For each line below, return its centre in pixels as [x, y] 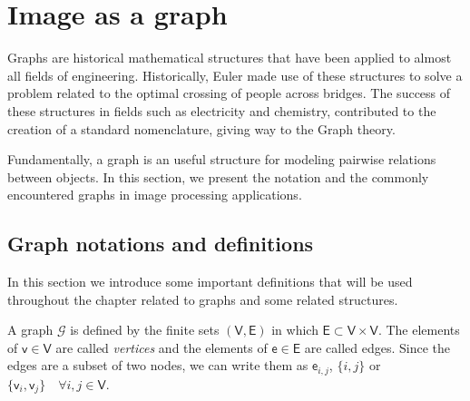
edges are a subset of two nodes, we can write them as [158, 365]
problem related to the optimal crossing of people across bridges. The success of [229, 93]
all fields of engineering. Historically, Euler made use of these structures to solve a [235, 75]
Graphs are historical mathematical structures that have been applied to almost [230, 58]
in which [295, 330]
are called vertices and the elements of [162, 347]
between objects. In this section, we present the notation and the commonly [218, 176]
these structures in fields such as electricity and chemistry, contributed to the [222, 110]
